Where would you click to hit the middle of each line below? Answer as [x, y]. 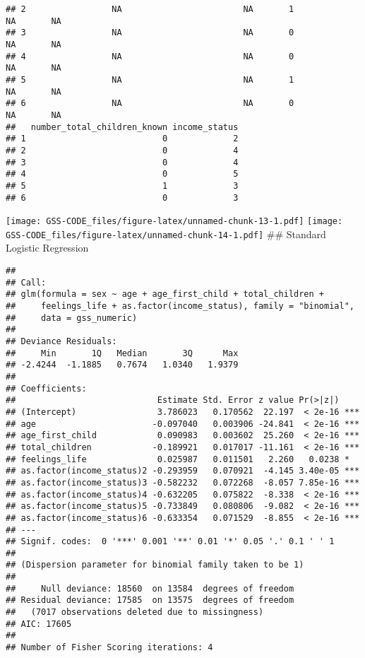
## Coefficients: [46, 388]
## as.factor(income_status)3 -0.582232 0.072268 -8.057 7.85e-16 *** [183, 482]
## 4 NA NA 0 [150, 56]
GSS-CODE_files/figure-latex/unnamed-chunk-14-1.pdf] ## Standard [166, 234]
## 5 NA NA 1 [150, 80]
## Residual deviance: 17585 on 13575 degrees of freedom [150, 600]
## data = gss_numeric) [72, 318]
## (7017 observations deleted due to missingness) [135, 612]
